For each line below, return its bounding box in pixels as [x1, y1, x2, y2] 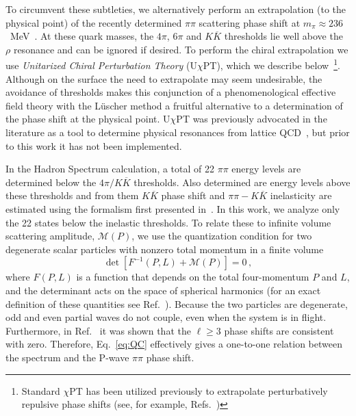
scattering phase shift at [199, 15, 301, 29]
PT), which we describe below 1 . [203, 56, 340, 73]
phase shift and [161, 188, 225, 203]
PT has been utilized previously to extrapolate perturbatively [69, 383, 328, 398]
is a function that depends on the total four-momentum [76, 270, 309, 284]
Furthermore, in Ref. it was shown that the [5, 323, 191, 337]
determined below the [5, 174, 97, 189]
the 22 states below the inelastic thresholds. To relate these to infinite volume [5, 215, 331, 229]
